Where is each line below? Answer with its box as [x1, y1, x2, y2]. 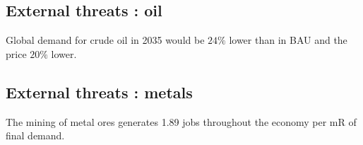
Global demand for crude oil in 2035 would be [6, 33, 205, 47]
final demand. [6, 128, 65, 143]
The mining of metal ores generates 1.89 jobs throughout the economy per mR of [6, 114, 357, 129]
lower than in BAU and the [229, 33, 347, 47]
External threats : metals [6, 81, 193, 103]
